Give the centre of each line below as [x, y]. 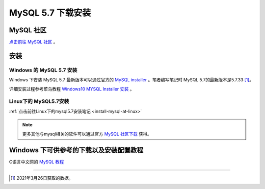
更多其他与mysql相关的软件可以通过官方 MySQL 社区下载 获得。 [87, 134]
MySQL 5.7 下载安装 [50, 13]
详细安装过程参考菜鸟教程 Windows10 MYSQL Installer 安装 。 [72, 89]
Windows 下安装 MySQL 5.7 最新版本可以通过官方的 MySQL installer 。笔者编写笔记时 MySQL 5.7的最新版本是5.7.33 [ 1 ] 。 [131, 80]
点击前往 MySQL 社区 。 [33, 42]
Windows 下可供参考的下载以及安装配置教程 [76, 150]
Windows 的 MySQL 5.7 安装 [43, 70]
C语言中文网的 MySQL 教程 [37, 162]
